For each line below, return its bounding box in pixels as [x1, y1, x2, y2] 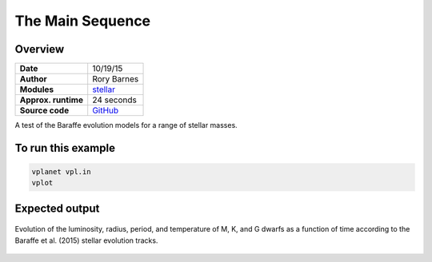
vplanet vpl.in [31, 168, 91, 177]
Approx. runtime [19, 94, 84, 105]
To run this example [14, 141, 116, 155]
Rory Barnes [92, 73, 139, 85]
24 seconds [92, 94, 138, 105]
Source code [19, 105, 70, 116]
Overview [14, 42, 65, 56]
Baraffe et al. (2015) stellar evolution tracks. [14, 236, 158, 245]
